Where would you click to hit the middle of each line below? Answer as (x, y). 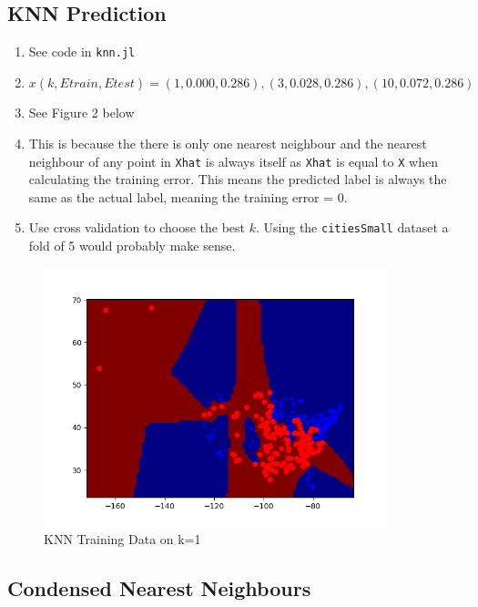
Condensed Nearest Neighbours (159, 587)
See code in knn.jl (82, 51)
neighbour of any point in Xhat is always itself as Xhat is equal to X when (233, 161)
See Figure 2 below (81, 113)
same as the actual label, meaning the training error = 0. (188, 196)
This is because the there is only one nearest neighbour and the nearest (228, 144)
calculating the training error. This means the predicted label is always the (238, 179)
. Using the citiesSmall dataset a (352, 227)
